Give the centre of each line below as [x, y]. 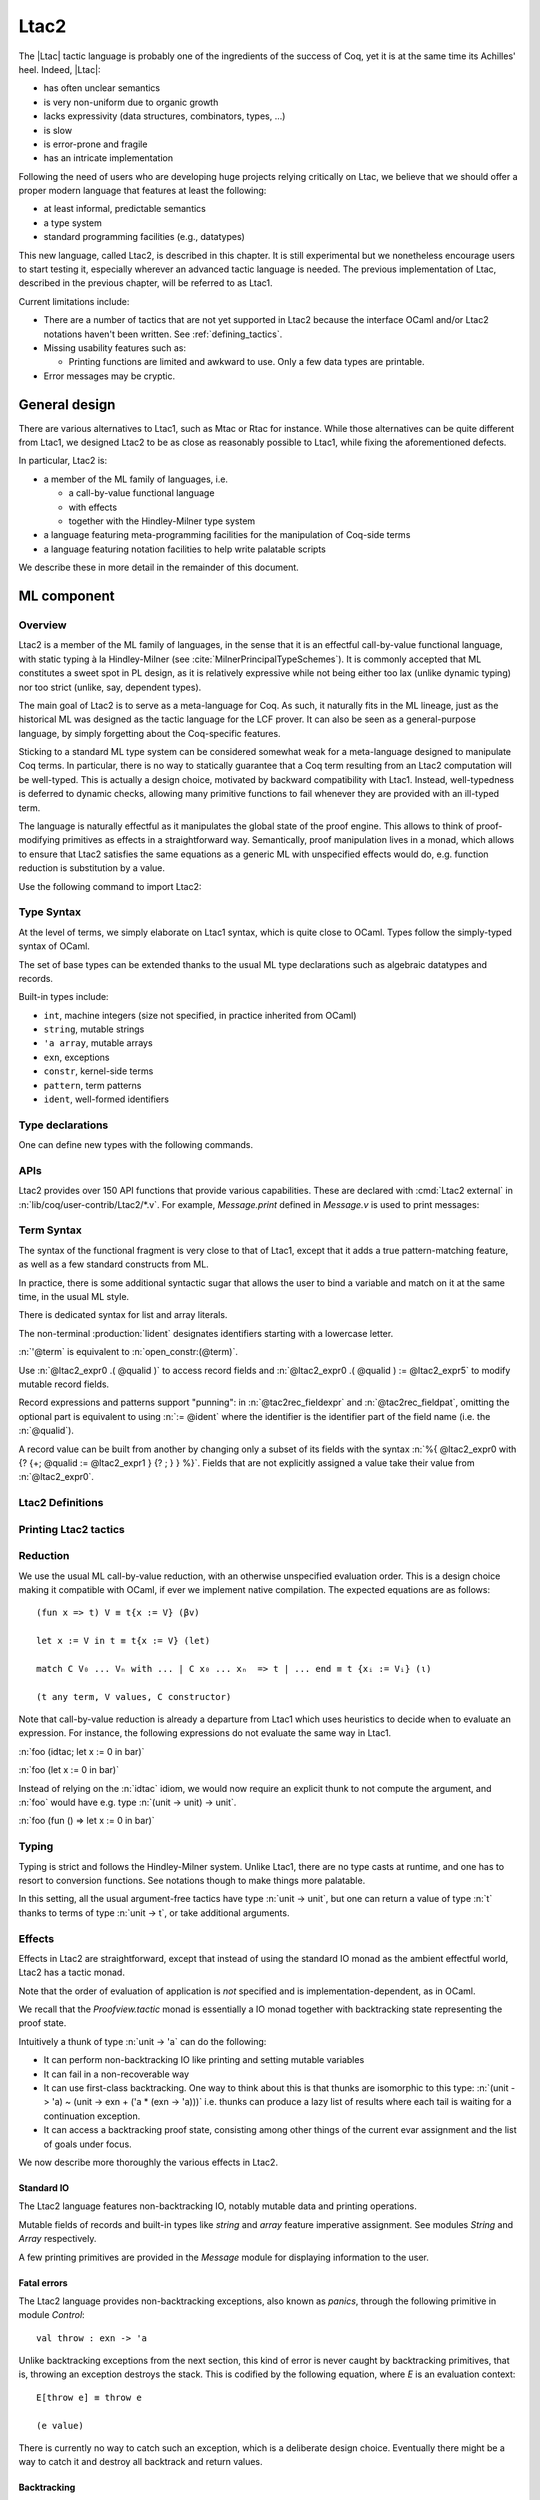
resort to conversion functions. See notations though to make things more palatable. [192, 1880]
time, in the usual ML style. [74, 1296]
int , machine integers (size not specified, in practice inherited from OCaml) [200, 1015]
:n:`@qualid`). [46, 1431]
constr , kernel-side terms [98, 1071]
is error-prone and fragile [95, 144]
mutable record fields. [64, 1384]
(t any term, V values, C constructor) [134, 1696]
